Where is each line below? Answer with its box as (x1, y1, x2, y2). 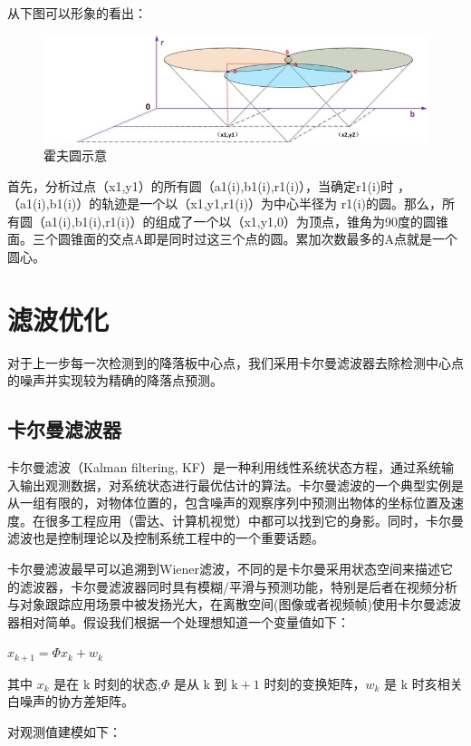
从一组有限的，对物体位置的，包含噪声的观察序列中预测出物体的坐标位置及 (7, 493, 451, 512)
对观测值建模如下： (7, 722, 121, 741)
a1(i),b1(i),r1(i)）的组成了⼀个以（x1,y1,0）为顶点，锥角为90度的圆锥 (44, 211, 448, 230)
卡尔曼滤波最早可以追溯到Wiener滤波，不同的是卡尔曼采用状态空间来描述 (7, 558, 440, 577)
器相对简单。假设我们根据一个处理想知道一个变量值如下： (7, 612, 350, 631)
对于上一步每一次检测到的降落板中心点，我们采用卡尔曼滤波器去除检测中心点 (7, 353, 464, 372)
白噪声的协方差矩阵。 (7, 692, 134, 711)
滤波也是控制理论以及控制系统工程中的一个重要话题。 (7, 528, 324, 547)
